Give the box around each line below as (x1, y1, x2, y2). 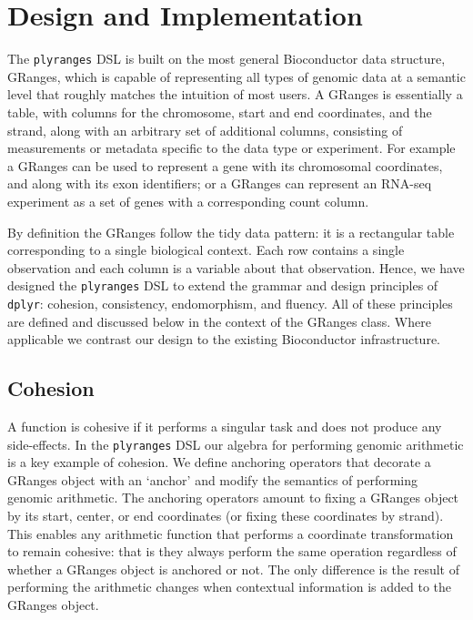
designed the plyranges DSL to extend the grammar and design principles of (7, 276, 438, 295)
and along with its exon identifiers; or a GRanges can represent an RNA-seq (7, 174, 432, 193)
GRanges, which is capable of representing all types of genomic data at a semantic (7, 66, 466, 86)
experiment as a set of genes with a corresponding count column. (7, 191, 369, 210)
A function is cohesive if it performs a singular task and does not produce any (7, 417, 442, 436)
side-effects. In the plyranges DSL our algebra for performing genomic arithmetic (7, 434, 464, 453)
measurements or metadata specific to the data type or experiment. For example (7, 138, 456, 158)
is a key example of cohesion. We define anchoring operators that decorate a (7, 452, 431, 472)
